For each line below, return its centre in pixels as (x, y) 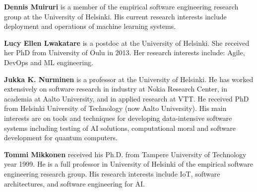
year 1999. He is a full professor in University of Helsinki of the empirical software (128, 164)
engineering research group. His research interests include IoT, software (112, 173)
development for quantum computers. (61, 138)
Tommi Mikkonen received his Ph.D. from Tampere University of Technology (125, 154)
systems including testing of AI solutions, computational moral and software (120, 128)
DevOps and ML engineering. (49, 62)
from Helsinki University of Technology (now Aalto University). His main (115, 108)
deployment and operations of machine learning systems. (90, 26)
